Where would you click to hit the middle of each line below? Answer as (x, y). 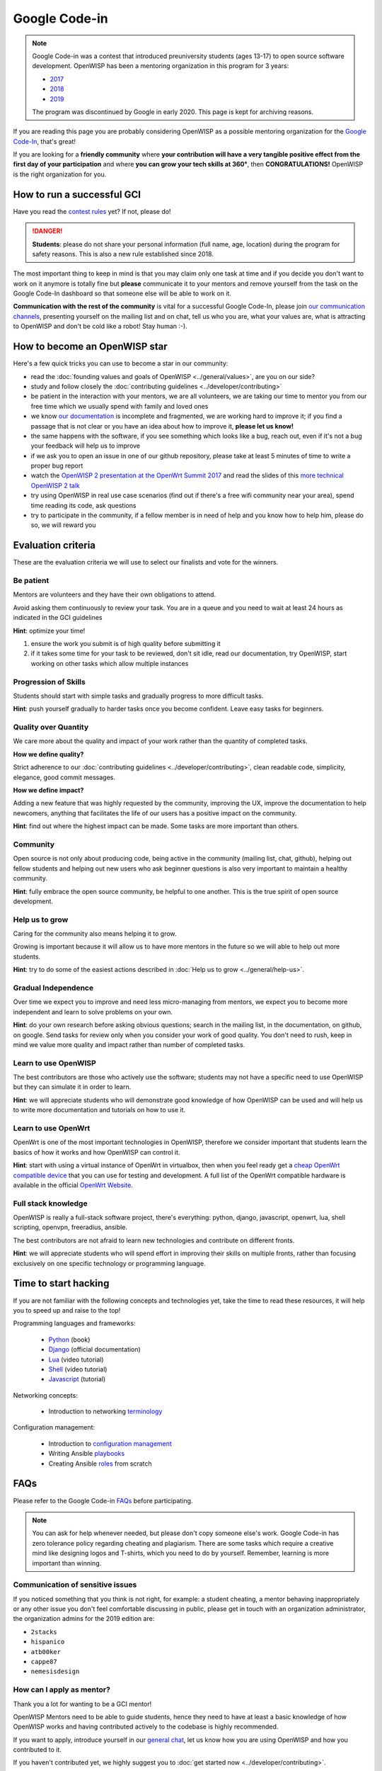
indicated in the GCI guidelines (58, 618)
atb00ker (46, 1652)
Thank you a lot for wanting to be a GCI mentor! (82, 1704)
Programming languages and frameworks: (74, 1323)
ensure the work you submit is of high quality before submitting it (126, 644)
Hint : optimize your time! (49, 630)
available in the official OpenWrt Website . (73, 1185)
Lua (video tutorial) (76, 1359)
